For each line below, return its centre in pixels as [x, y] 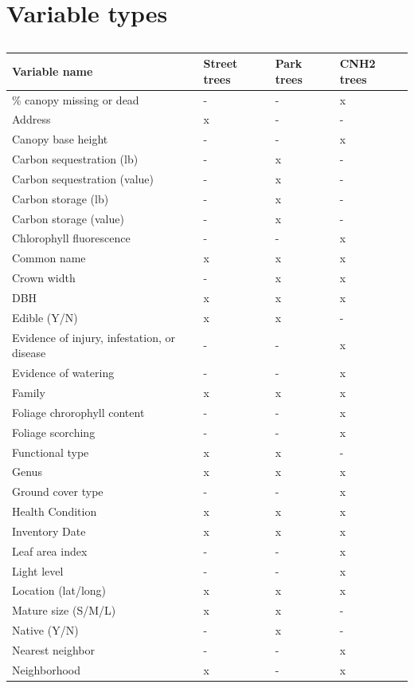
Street [221, 63]
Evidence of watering [63, 373]
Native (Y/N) [45, 630]
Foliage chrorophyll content [78, 412]
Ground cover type [58, 491]
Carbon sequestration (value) [83, 178]
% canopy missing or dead [76, 99]
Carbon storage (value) [68, 218]
